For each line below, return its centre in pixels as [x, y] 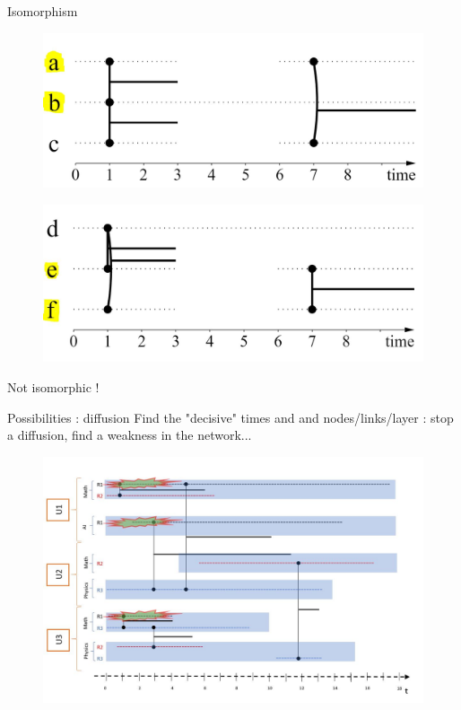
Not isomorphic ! [53, 387]
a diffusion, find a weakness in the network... [130, 435]
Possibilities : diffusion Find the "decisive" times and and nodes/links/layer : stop [230, 417]
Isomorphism [43, 11]
